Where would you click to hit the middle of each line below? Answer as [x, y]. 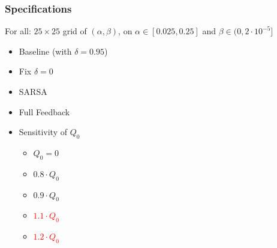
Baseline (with [45, 51]
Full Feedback [44, 111]
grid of [75, 31]
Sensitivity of [43, 132]
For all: [18, 31]
